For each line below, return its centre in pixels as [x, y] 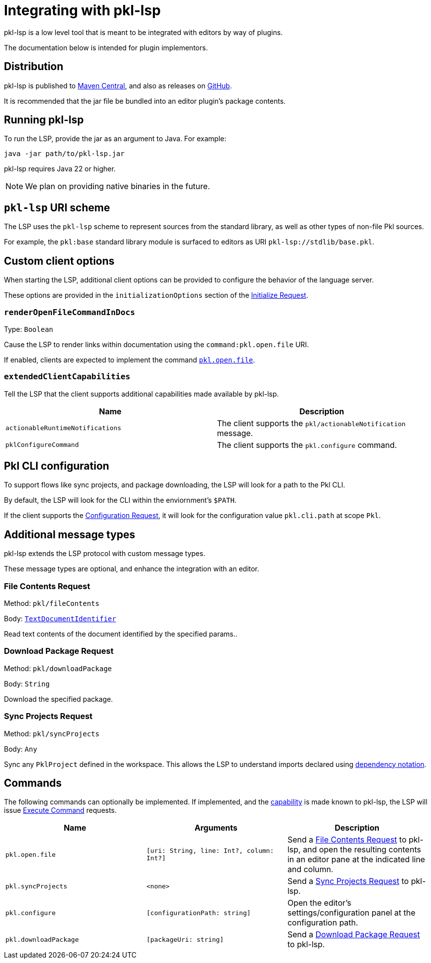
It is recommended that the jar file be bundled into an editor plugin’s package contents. [145, 101]
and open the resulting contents [362, 850]
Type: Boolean [29, 329]
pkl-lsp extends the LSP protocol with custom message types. [105, 554]
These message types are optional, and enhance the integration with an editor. [132, 569]
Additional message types [70, 534]
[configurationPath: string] [198, 913]
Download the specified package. [58, 699]
